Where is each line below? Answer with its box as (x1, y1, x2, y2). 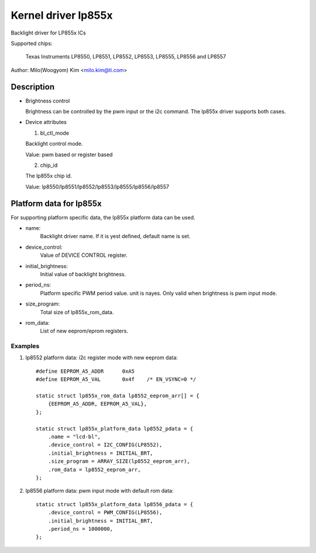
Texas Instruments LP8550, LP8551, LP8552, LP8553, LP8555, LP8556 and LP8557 (25, 53, 226, 60)
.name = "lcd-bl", (47, 434, 101, 440)
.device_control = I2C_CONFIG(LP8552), (47, 442, 163, 448)
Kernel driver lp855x (11, 9, 113, 22)
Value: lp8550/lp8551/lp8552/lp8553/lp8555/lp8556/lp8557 (25, 183, 170, 190)
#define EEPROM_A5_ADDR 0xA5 (36, 367, 135, 375)
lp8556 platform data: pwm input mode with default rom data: (25, 487, 174, 494)
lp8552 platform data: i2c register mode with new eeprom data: (25, 354, 178, 361)
